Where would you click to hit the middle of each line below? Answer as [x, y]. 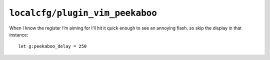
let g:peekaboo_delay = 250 [52, 46]
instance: [19, 34]
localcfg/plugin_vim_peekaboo [83, 13]
